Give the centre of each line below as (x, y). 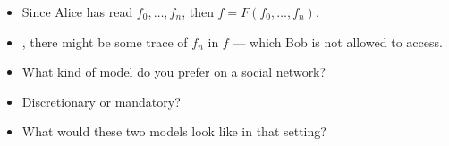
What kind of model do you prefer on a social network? (174, 72)
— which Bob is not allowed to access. (338, 41)
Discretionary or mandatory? (101, 101)
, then (198, 12)
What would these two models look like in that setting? (174, 131)
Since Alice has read (77, 12)
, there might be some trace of (105, 41)
